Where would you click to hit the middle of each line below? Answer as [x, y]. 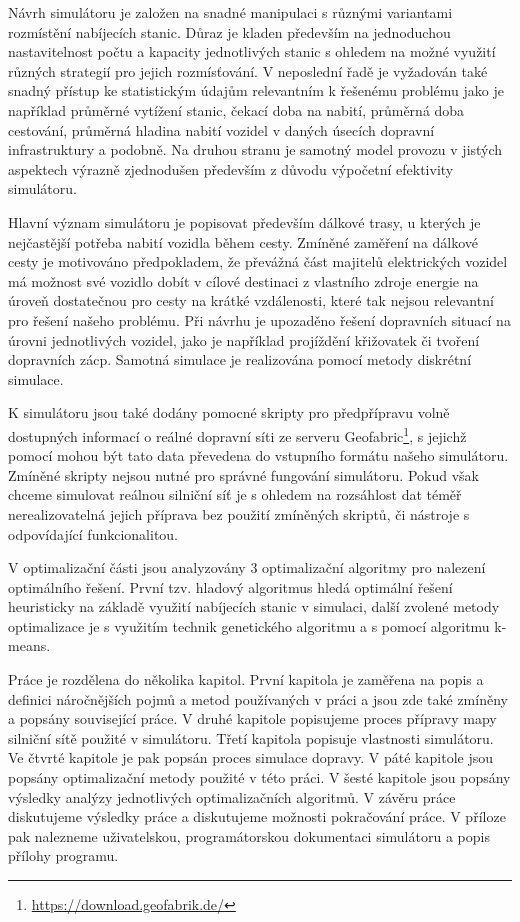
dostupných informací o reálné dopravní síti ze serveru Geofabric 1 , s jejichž [237, 434]
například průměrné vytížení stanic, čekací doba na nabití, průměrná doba [236, 109]
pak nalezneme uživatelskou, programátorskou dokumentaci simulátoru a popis [249, 835]
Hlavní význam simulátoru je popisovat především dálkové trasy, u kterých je [244, 221]
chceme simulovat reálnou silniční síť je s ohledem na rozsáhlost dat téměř [235, 494]
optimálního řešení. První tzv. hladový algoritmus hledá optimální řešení [230, 586]
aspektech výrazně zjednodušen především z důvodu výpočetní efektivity [231, 168]
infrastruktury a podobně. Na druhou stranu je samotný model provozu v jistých [255, 149]
